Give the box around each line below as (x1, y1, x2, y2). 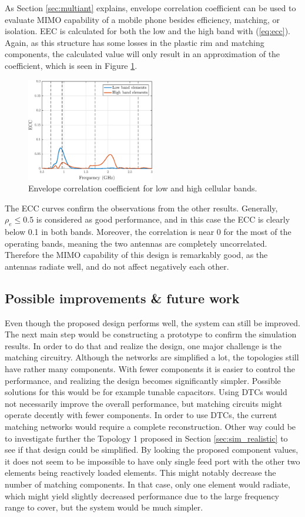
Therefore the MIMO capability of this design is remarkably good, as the (5, 248, 268, 261)
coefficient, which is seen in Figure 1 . (5, 59, 138, 71)
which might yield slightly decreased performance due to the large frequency (5, 489, 280, 502)
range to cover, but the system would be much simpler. (5, 501, 203, 513)
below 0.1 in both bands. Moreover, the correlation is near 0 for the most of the (5, 226, 291, 238)
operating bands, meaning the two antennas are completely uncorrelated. (5, 237, 267, 249)
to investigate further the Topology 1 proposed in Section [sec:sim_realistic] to (5, 432, 288, 444)
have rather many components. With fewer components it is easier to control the (5, 363, 295, 375)
